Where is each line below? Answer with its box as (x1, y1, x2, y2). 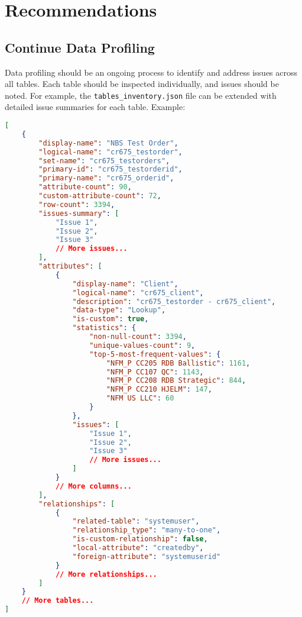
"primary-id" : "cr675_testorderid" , (38, 165, 183, 174)
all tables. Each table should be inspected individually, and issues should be (5, 77, 279, 90)
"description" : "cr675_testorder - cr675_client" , (72, 297, 276, 306)
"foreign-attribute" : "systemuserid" (72, 552, 221, 561)
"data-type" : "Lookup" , (72, 306, 166, 315)
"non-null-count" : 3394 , (89, 332, 187, 341)
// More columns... (55, 482, 132, 490)
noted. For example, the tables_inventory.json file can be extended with (5, 89, 277, 101)
